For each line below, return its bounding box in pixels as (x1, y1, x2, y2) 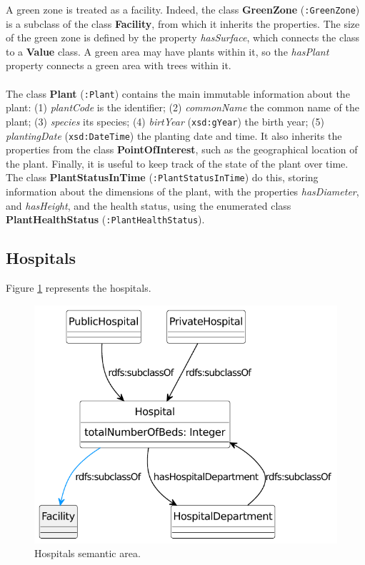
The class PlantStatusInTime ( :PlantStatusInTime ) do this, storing (6, 170, 319, 185)
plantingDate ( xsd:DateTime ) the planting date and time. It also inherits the (6, 128, 342, 143)
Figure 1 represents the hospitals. (6, 280, 151, 295)
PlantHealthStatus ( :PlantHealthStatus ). (6, 212, 205, 227)
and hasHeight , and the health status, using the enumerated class (6, 198, 291, 213)
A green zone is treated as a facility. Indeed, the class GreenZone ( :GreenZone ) (6, 2, 360, 16)
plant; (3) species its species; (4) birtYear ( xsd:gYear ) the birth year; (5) (6, 113, 324, 128)
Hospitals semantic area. (34, 546, 141, 561)
